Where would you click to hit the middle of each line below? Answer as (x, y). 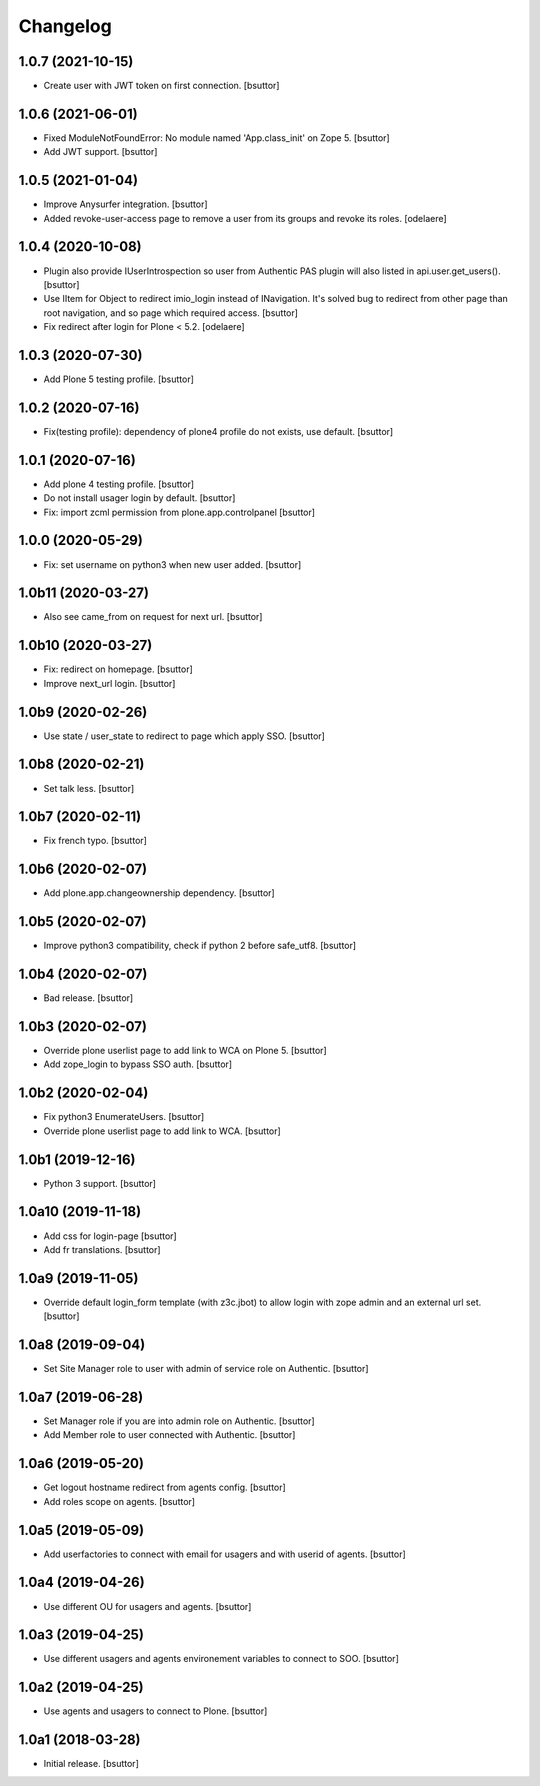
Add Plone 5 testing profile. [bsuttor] (119, 379)
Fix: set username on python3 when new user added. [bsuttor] (172, 564)
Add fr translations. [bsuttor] (102, 1249)
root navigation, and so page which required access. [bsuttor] (171, 312)
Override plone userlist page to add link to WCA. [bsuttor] (162, 1131)
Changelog (65, 26)
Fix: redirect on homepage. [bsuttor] (118, 669)
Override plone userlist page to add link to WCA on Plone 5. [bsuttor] (185, 1051)
